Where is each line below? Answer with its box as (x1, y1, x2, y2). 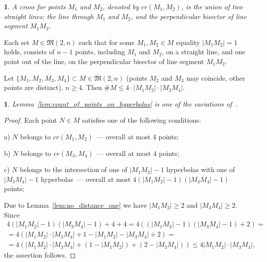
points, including (75, 46, 125, 57)
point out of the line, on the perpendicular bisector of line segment (4, 56, 204, 66)
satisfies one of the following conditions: (82, 115, 201, 125)
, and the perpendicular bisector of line (131, 11, 247, 21)
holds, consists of (4, 46, 55, 57)
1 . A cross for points (4, 1, 66, 11)
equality (176, 37, 200, 47)
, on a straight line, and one (162, 46, 245, 57)
